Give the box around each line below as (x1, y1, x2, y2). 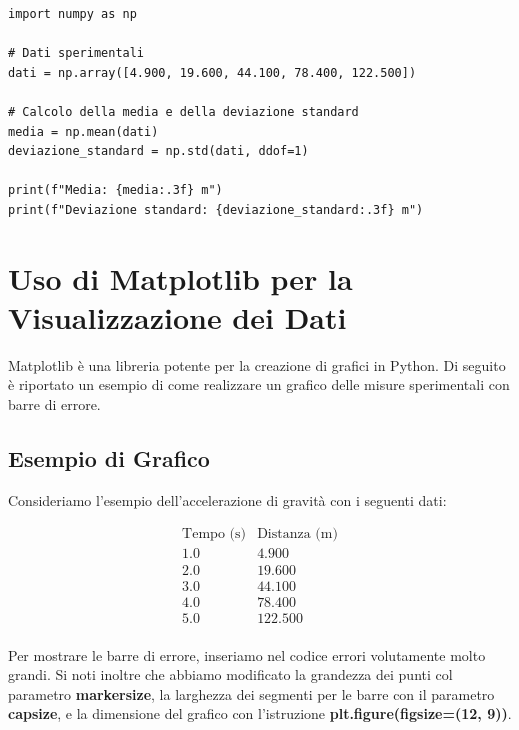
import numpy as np (8, 7, 137, 21)
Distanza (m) (257, 527, 338, 542)
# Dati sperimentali (8, 46, 145, 61)
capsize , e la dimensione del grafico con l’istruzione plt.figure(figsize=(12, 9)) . (8, 703, 512, 724)
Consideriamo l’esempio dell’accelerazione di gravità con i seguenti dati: (8, 489, 447, 510)
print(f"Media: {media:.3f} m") (8, 183, 223, 198)
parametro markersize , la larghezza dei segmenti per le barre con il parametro (8, 683, 495, 704)
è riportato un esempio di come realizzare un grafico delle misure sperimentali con (8, 374, 510, 395)
